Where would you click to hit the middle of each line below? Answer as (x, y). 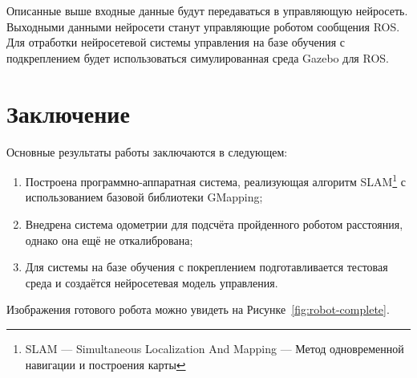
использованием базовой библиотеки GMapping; (144, 197)
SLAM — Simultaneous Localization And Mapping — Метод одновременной (215, 348)
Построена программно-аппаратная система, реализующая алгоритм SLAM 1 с (216, 180)
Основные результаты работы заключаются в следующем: (147, 151)
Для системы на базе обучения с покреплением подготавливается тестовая (206, 267)
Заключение (68, 113)
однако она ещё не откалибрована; (109, 240)
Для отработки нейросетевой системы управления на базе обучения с (176, 42)
